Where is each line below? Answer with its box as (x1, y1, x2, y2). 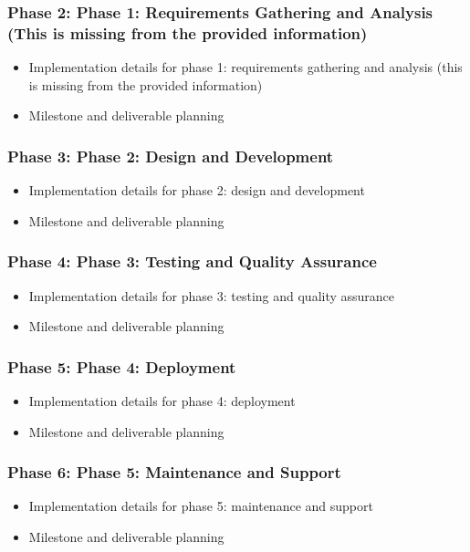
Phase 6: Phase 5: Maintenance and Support (7, 461, 341, 484)
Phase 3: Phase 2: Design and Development (7, 144, 334, 167)
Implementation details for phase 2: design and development (28, 181, 365, 200)
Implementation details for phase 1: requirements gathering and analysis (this (28, 57, 463, 77)
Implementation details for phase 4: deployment (28, 391, 296, 410)
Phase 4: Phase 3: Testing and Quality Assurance (7, 250, 377, 273)
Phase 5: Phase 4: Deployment (7, 355, 236, 378)
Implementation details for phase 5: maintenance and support (28, 496, 373, 516)
